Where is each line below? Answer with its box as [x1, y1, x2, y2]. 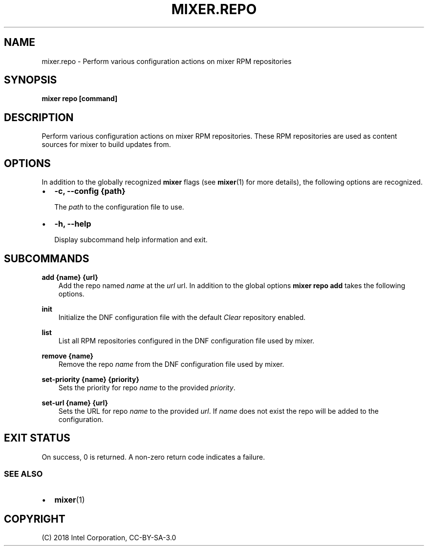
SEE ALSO [4, 469, 43, 479]
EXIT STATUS [4, 432, 70, 444]
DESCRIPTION [4, 111, 74, 124]
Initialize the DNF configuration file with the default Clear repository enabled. [58, 313, 306, 321]
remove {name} [42, 351, 94, 360]
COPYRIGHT [4, 512, 65, 525]
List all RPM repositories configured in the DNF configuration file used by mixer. [58, 336, 315, 345]
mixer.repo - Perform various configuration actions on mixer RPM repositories [42, 57, 292, 65]
